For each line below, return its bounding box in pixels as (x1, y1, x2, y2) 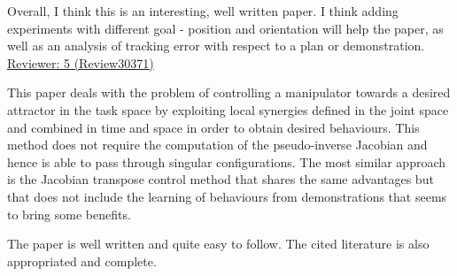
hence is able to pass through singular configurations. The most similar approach (7, 152, 446, 171)
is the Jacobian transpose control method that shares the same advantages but (7, 170, 434, 188)
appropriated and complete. (7, 251, 157, 270)
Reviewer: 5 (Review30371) (7, 53, 154, 72)
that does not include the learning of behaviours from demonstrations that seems (7, 187, 447, 205)
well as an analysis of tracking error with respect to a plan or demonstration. (7, 36, 425, 55)
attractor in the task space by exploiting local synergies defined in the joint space (7, 100, 449, 119)
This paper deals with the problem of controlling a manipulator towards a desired (7, 83, 451, 102)
